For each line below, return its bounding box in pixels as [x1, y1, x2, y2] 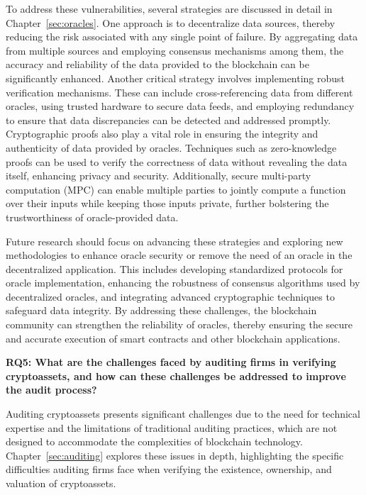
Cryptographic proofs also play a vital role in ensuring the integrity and [6, 126, 318, 141]
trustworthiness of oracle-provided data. [6, 209, 179, 224]
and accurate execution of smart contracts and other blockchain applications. [6, 330, 340, 345]
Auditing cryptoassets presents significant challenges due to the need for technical [6, 406, 360, 421]
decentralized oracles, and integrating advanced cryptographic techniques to [6, 289, 335, 304]
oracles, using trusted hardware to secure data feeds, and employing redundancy [6, 99, 355, 113]
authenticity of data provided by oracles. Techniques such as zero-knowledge [6, 140, 337, 155]
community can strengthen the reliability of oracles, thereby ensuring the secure [6, 317, 353, 332]
